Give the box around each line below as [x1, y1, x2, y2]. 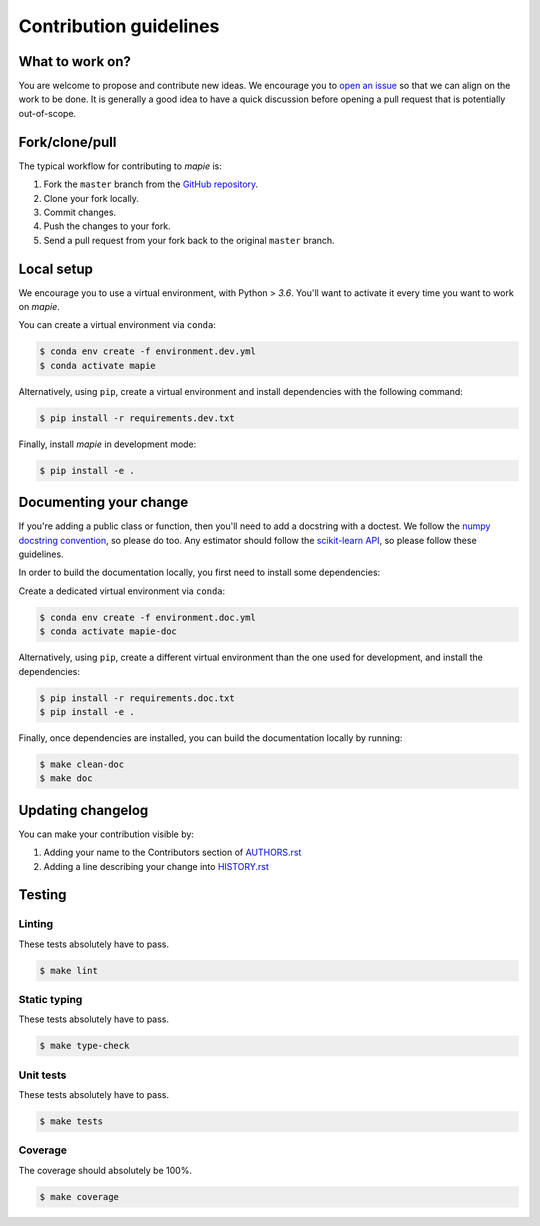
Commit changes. [43, 206, 117, 218]
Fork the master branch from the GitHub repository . [43, 178, 259, 190]
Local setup [18, 260, 94, 277]
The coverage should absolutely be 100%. [18, 1164, 192, 1176]
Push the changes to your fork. [43, 220, 171, 232]
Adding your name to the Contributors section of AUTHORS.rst [43, 846, 302, 859]
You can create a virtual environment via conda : [18, 319, 217, 331]
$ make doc [39, 773, 93, 784]
